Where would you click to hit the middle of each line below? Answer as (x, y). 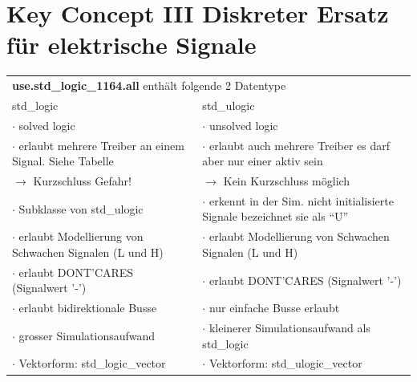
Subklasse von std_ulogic (81, 208)
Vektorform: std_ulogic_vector (285, 363)
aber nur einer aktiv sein (263, 161)
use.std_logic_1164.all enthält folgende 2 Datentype (149, 85)
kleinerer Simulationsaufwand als (289, 328)
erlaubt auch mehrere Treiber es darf (300, 145)
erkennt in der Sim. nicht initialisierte (301, 200)
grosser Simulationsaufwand (87, 335)
